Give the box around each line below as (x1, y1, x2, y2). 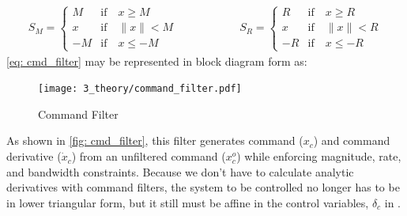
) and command (313, 132, 390, 149)
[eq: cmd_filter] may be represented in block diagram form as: (6, 52, 307, 69)
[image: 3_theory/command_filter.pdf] (38, 83, 242, 95)
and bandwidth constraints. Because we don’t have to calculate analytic (6, 163, 354, 180)
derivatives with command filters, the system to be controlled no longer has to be (6, 179, 400, 195)
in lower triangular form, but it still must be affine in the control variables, (6, 194, 369, 210)
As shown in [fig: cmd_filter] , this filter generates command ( (6, 132, 303, 149)
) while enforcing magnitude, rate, (236, 148, 401, 165)
